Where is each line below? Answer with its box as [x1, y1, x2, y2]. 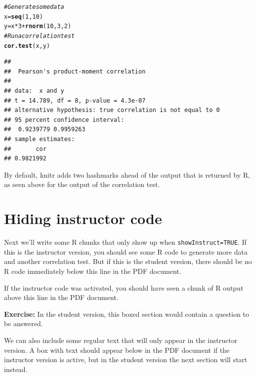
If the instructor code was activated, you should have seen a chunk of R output [4, 282, 244, 293]
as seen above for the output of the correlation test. [4, 179, 160, 189]
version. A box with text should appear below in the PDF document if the [4, 344, 230, 355]
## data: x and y [4, 87, 64, 95]
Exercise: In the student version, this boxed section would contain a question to [4, 308, 249, 319]
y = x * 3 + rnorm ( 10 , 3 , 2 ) [4, 23, 72, 30]
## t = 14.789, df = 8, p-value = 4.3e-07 [4, 97, 146, 104]
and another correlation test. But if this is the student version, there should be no [4, 256, 252, 266]
